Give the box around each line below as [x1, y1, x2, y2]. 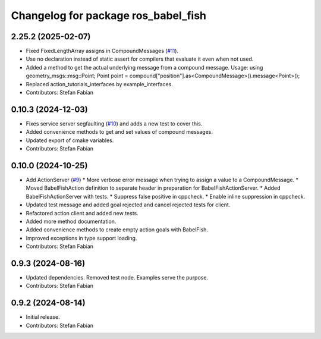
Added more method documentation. [26, 218, 117, 225]
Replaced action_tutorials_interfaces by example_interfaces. [26, 80, 174, 87]
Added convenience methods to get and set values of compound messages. [26, 128, 213, 136]
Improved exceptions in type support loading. [26, 234, 137, 241]
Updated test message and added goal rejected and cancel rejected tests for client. [26, 201, 231, 208]
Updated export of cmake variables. [26, 137, 114, 144]
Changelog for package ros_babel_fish [11, 9, 207, 22]
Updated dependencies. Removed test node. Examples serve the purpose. [26, 274, 208, 281]
